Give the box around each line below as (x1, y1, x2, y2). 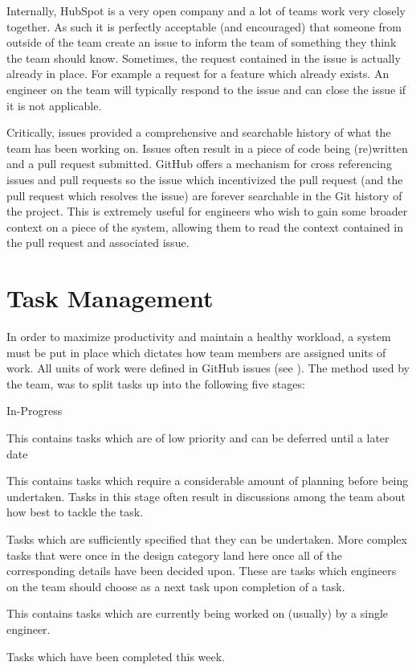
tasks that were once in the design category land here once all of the (6, 546, 342, 563)
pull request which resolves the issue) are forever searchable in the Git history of (6, 187, 402, 203)
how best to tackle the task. (6, 504, 144, 520)
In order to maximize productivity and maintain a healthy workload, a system (6, 328, 391, 345)
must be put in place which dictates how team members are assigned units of (6, 343, 386, 360)
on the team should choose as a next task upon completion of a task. (6, 578, 345, 594)
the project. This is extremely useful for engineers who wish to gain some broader (6, 203, 408, 220)
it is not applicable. (6, 97, 102, 113)
